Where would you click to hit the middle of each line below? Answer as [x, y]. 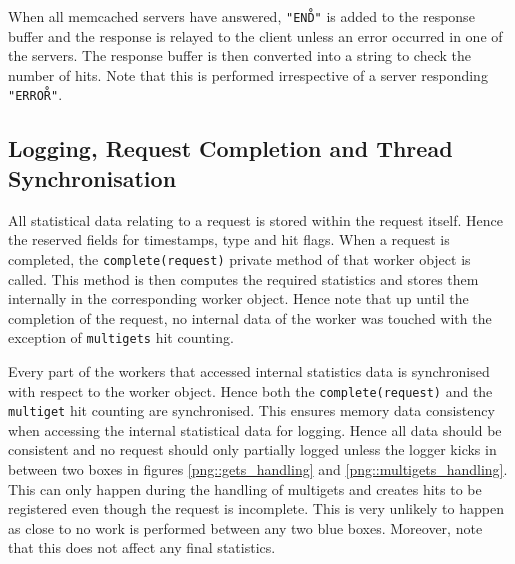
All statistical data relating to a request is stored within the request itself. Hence [255, 219]
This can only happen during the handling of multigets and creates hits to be [245, 488]
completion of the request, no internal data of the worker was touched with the [250, 317]
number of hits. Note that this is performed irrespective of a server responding [248, 74]
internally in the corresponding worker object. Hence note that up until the [238, 298]
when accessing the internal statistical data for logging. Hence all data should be [255, 429]
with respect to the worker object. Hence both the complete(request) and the [250, 390]
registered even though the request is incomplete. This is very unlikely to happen [256, 508]
